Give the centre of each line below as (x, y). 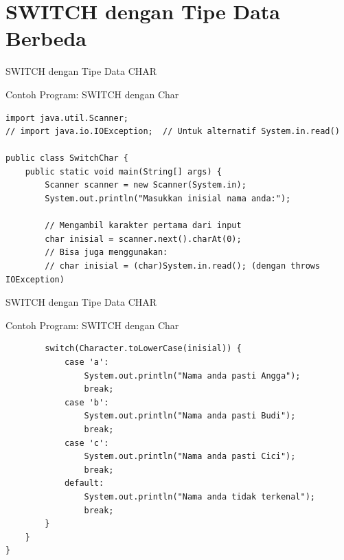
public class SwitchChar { (67, 158)
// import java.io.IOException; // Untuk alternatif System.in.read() (173, 132)
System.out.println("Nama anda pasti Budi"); (190, 416)
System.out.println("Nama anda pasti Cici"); (190, 457)
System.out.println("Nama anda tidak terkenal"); (200, 496)
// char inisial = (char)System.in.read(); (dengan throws (183, 266)
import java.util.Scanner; (67, 118)
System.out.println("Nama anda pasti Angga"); (192, 376)
